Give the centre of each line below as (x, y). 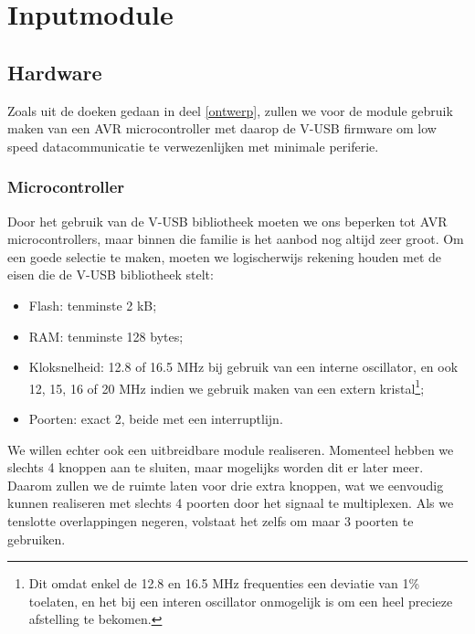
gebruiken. (37, 539)
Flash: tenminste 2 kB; (93, 305)
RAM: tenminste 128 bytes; (106, 336)
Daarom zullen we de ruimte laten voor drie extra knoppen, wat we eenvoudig (226, 485)
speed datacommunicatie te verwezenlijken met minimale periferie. (193, 146)
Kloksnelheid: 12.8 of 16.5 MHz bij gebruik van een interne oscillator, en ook (243, 367)
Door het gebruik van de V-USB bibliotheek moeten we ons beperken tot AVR (227, 221)
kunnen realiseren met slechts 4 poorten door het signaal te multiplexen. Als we (231, 503)
